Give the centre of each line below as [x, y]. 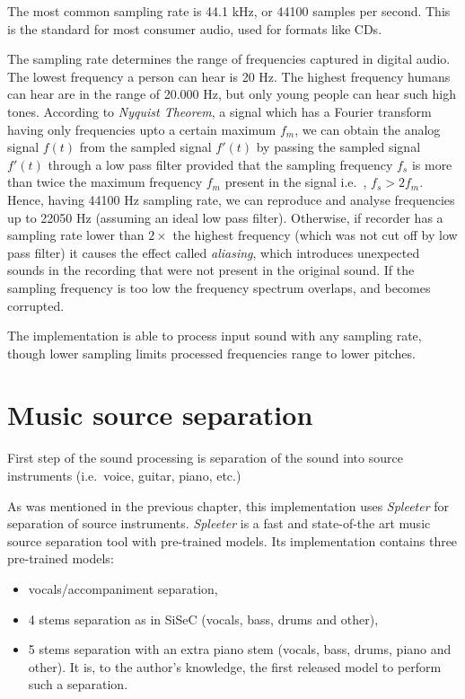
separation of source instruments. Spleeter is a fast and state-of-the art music [219, 523]
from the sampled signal [145, 147]
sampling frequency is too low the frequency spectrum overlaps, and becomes [219, 287]
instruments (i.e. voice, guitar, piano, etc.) [124, 475]
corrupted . [36, 305]
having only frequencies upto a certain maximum [142, 129]
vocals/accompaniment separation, [123, 588]
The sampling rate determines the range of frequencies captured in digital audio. [229, 59]
